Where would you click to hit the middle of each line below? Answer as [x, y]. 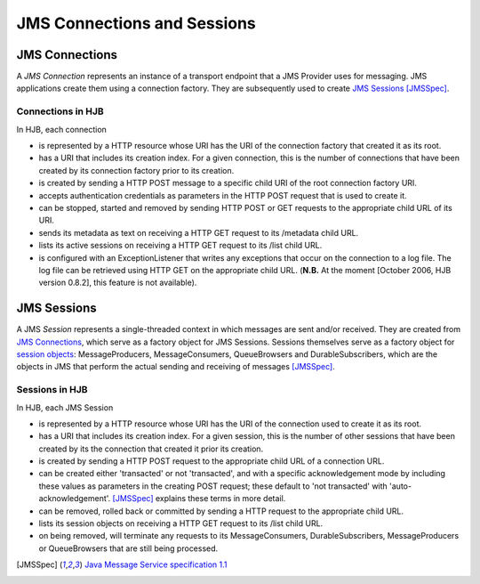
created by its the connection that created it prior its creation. [151, 449]
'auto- [401, 486]
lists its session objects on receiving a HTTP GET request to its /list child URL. [181, 523]
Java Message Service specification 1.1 [156, 564]
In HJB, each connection [61, 129]
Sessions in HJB [52, 390]
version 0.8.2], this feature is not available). [118, 283]
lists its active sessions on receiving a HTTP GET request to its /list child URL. [180, 246]
